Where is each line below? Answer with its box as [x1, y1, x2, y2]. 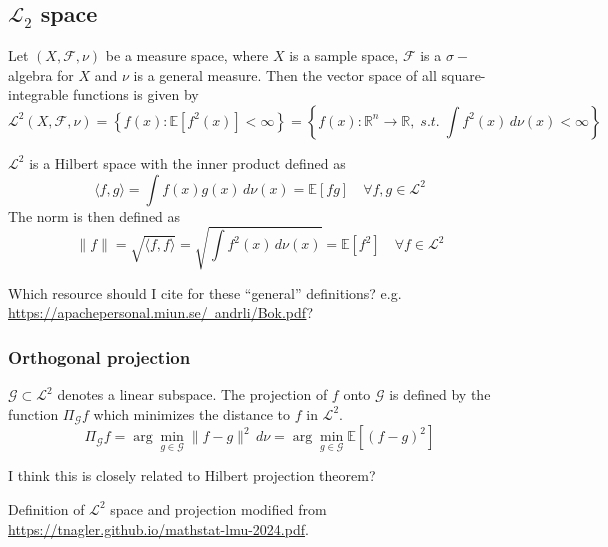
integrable [8, 84, 69, 105]
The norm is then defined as [8, 205, 181, 226]
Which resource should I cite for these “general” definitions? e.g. [8, 282, 402, 303]
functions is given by [72, 84, 199, 105]
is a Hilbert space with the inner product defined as [29, 152, 346, 173]
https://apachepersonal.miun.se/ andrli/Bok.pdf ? [8, 302, 314, 323]
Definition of [8, 498, 85, 519]
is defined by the [389, 384, 491, 405]
